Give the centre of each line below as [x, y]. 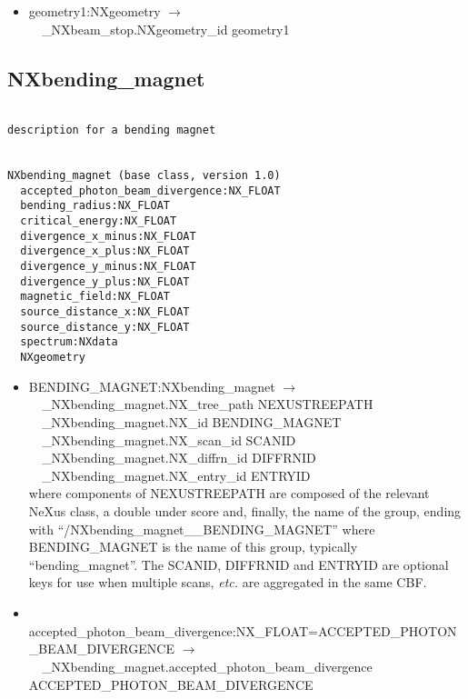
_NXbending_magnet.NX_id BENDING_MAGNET [192, 421]
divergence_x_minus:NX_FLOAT [108, 236]
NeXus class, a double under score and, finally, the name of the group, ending [245, 511]
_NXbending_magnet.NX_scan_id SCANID [169, 439]
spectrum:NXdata [69, 342]
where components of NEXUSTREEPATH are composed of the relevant [229, 493]
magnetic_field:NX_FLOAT [95, 297]
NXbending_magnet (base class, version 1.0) [144, 176]
